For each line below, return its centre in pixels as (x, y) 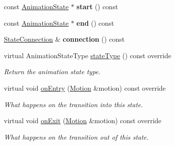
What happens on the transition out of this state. (76, 137)
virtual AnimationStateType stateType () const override (88, 55)
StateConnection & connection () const (64, 39)
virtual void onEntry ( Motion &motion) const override (85, 88)
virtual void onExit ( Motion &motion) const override (83, 121)
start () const (97, 6)
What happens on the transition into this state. (73, 104)
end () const (95, 23)
